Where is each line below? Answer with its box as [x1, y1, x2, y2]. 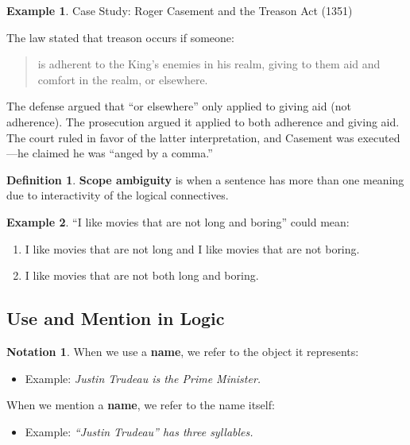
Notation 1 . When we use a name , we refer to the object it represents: [6, 342, 359, 359]
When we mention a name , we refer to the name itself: [6, 397, 275, 413]
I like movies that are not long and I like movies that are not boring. [25, 240, 360, 257]
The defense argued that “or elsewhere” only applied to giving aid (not [6, 98, 351, 114]
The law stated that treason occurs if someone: [6, 29, 234, 45]
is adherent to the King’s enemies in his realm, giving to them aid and [37, 56, 381, 72]
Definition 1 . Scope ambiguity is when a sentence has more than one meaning [6, 171, 404, 188]
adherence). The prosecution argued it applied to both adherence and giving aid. [6, 113, 400, 130]
